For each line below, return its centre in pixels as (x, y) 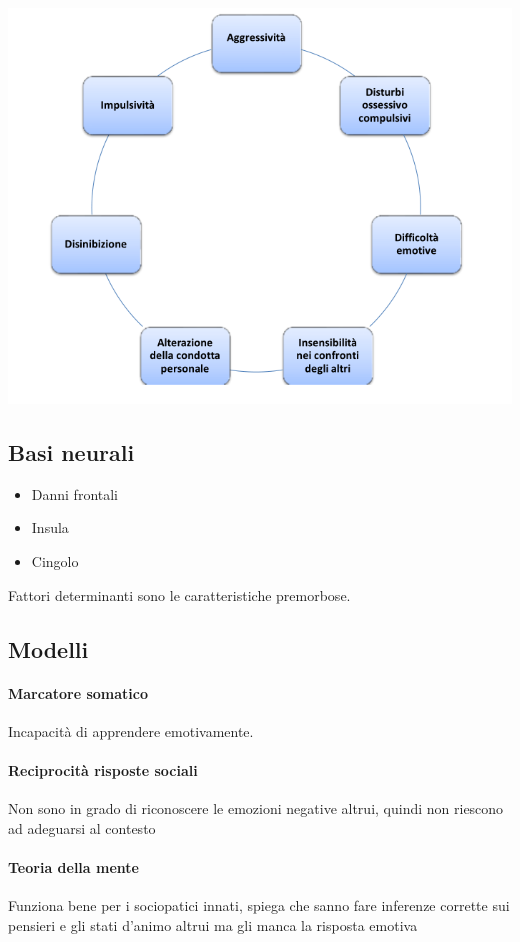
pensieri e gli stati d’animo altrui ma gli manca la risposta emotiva (213, 924)
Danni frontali (75, 493)
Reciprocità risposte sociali (103, 769)
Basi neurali (71, 452)
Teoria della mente (73, 866)
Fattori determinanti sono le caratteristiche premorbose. (179, 594)
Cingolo (55, 561)
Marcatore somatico (78, 692)
